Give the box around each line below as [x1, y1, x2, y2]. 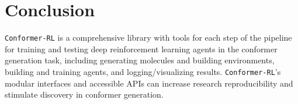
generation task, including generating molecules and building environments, [5, 54, 275, 66]
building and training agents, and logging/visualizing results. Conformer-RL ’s [5, 65, 281, 77]
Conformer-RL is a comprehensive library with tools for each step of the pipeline [5, 31, 292, 44]
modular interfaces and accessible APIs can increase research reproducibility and [5, 77, 293, 89]
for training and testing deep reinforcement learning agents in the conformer [5, 42, 278, 55]
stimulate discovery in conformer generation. [5, 88, 164, 101]
